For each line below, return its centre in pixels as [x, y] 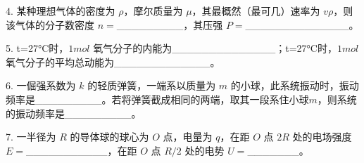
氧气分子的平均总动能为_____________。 [113, 61]
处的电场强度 [322, 137]
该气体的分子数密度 [50, 24]
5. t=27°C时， [37, 48]
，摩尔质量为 [153, 11]
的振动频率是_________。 [74, 113]
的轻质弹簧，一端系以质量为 [152, 85]
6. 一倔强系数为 [41, 85]
